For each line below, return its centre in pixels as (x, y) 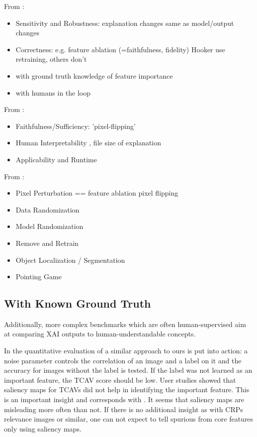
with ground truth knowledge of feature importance (94, 75)
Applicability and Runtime (56, 159)
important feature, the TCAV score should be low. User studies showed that (120, 380)
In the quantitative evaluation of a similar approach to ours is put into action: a (126, 351)
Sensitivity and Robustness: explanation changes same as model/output (125, 23)
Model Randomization (49, 226)
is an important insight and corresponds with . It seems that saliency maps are (124, 399)
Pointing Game (39, 276)
